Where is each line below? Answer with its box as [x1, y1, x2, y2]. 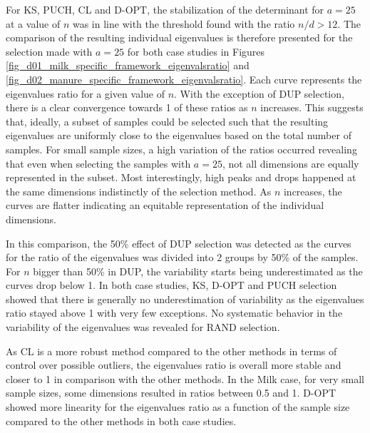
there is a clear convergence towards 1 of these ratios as [6, 100, 248, 115]
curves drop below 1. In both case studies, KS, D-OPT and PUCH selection [6, 277, 337, 292]
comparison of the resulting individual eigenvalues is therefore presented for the [6, 30, 353, 45]
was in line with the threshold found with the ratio [72, 16, 295, 31]
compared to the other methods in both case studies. [6, 413, 237, 428]
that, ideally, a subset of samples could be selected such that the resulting [6, 113, 329, 128]
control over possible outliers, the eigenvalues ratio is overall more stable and [6, 357, 341, 372]
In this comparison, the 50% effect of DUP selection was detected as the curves [6, 235, 351, 250]
